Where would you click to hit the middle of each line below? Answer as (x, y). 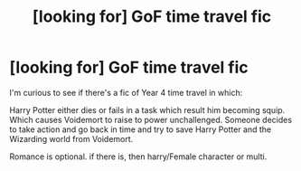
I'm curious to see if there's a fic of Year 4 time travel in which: (126, 92)
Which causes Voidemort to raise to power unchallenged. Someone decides (150, 119)
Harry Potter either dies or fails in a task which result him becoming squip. (147, 109)
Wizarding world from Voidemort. (71, 138)
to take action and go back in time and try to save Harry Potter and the (141, 129)
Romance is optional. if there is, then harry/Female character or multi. (138, 157)
